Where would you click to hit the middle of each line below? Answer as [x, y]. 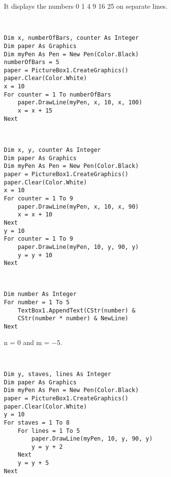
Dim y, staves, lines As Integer [57, 374]
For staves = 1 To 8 [37, 422]
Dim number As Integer [40, 294]
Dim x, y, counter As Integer [52, 150]
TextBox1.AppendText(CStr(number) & [77, 310]
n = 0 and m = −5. [33, 342]
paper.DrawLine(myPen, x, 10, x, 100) [80, 103]
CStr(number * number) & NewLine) [73, 319]
